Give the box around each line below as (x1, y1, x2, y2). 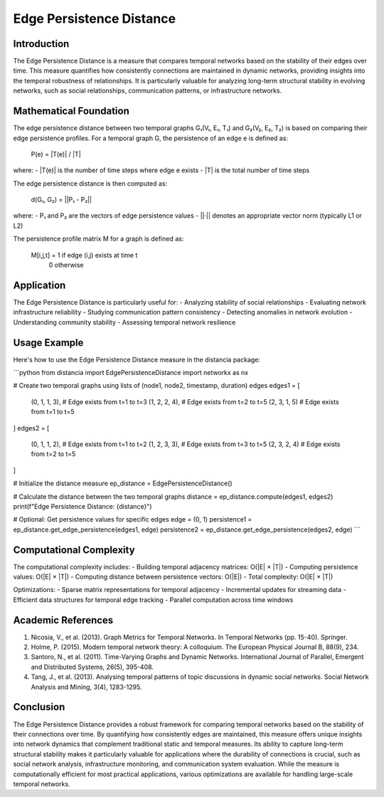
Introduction (13, 38, 70, 50)
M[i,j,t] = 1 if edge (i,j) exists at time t (31, 250, 138, 259)
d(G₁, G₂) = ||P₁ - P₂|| (31, 196, 92, 204)
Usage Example (13, 337, 84, 349)
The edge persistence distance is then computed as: (13, 179, 168, 188)
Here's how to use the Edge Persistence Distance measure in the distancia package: (13, 355, 261, 364)
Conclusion (13, 701, 65, 713)
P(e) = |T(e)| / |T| (31, 149, 81, 158)
